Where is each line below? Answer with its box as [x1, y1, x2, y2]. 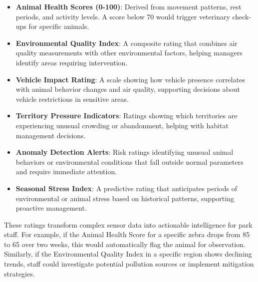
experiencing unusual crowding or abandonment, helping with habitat [15, 120, 229, 130]
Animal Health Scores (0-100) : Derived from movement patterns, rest [15, 1, 242, 11]
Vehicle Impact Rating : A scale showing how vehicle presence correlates [15, 74, 245, 84]
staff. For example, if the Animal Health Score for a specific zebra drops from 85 [4, 229, 250, 240]
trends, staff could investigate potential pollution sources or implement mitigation [4, 259, 254, 269]
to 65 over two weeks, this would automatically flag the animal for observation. [4, 239, 246, 249]
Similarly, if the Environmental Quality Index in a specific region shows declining [4, 249, 252, 259]
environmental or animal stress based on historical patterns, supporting [15, 193, 234, 203]
